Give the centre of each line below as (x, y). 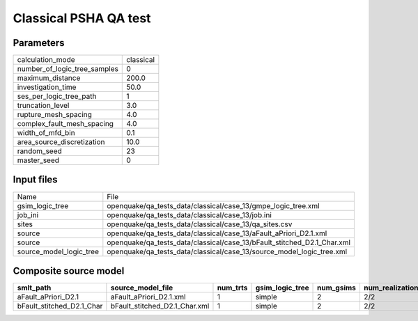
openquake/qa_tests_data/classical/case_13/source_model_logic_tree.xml (227, 251)
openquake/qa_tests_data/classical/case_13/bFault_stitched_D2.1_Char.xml (229, 242)
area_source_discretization (61, 142)
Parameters (39, 43)
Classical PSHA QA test (82, 18)
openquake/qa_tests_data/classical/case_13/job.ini (189, 214)
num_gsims (337, 288)
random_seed (39, 151)
